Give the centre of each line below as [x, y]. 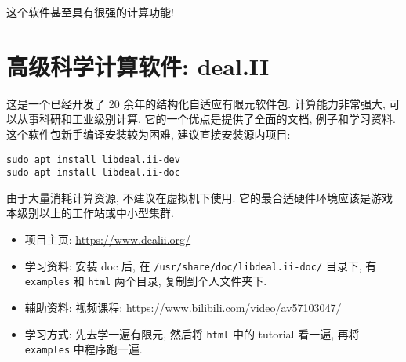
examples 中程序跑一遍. [83, 349]
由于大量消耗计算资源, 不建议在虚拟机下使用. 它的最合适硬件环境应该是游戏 [200, 197]
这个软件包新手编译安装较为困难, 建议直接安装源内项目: [149, 134]
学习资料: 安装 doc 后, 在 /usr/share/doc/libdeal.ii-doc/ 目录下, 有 [201, 265]
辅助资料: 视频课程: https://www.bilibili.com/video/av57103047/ [183, 307]
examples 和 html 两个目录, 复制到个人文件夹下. [146, 281]
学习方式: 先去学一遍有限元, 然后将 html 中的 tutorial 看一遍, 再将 [192, 333]
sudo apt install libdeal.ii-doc [93, 173]
